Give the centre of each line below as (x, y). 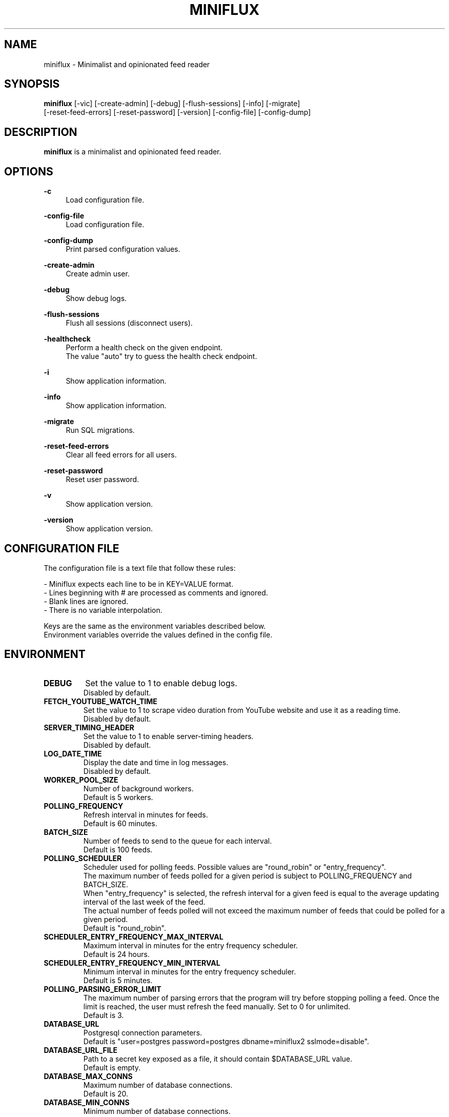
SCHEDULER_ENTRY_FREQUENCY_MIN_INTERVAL (132, 963)
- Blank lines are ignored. (86, 601)
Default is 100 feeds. (118, 849)
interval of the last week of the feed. (144, 902)
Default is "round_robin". (125, 928)
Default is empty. (112, 1067)
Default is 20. (106, 1093)
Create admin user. (98, 274)
